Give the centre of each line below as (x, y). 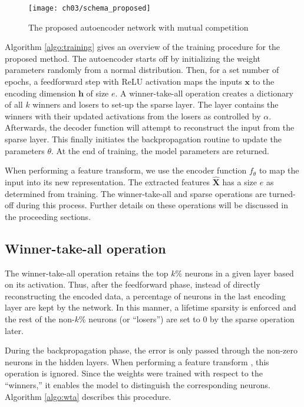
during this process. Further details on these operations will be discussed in (152, 205)
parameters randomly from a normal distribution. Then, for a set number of (142, 70)
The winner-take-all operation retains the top (87, 273)
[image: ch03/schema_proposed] (90, 8)
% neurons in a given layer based (234, 273)
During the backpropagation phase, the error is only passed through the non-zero (151, 350)
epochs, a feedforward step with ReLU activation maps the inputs (123, 81)
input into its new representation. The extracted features (108, 182)
